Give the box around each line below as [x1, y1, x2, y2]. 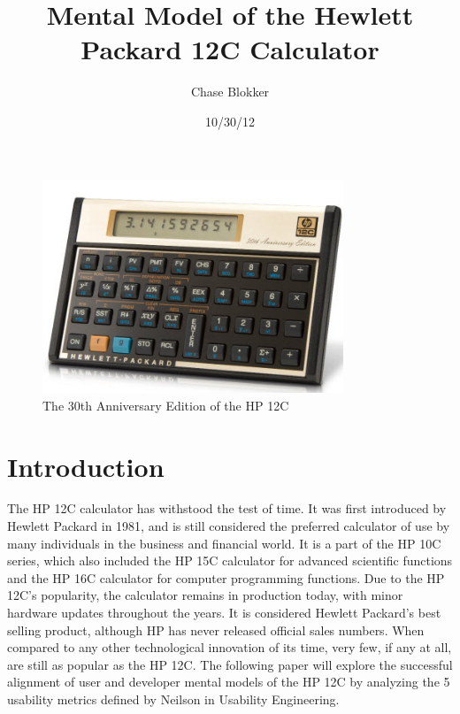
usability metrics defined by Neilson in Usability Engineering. [7, 690, 340, 708]
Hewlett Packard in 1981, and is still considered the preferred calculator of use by [7, 517, 450, 535]
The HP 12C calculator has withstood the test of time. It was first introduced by [7, 499, 447, 518]
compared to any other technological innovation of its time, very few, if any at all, [7, 638, 452, 656]
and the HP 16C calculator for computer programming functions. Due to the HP [7, 568, 445, 587]
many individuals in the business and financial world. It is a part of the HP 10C [7, 534, 441, 552]
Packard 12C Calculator [80, 31, 379, 67]
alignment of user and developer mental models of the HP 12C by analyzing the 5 [7, 672, 450, 691]
